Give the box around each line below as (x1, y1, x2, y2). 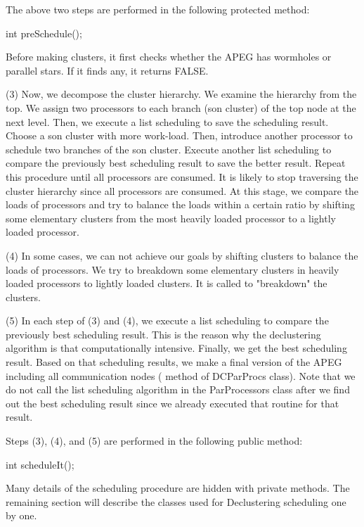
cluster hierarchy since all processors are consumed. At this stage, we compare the (6, 183, 359, 198)
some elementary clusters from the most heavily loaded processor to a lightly (6, 210, 336, 225)
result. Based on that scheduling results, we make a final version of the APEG (6, 355, 342, 369)
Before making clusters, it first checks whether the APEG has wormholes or (6, 49, 332, 64)
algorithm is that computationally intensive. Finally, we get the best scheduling (6, 341, 347, 355)
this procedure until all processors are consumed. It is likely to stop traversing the (6, 169, 358, 184)
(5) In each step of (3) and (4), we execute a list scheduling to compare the (6, 313, 329, 328)
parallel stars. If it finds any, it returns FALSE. (6, 63, 209, 77)
